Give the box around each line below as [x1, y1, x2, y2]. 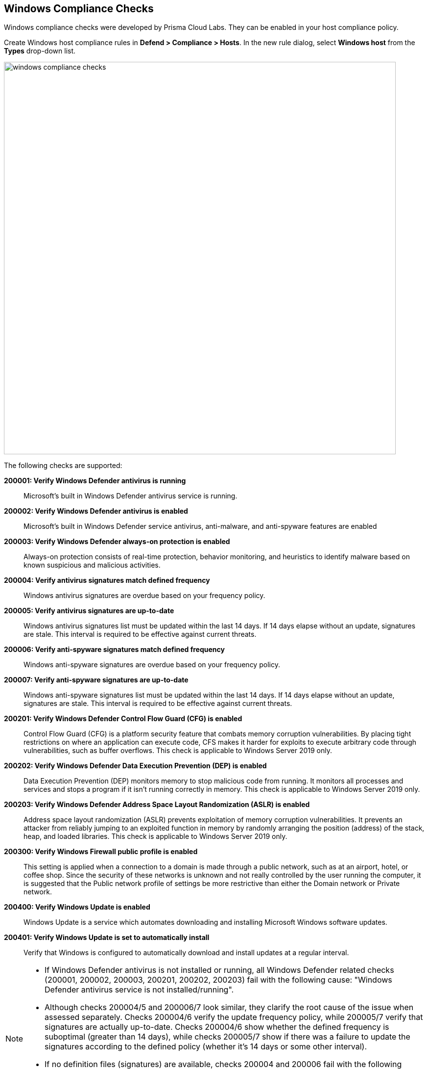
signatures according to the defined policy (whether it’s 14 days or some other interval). [45, 1042, 367, 1052]
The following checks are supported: [4, 461, 122, 470]
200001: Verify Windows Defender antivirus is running [4, 476, 186, 485]
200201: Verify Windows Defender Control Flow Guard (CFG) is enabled [4, 714, 242, 723]
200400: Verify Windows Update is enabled [4, 903, 150, 912]
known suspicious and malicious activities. [24, 561, 161, 570]
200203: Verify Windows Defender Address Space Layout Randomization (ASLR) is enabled [4, 800, 310, 809]
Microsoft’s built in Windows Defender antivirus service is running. [24, 492, 238, 500]
